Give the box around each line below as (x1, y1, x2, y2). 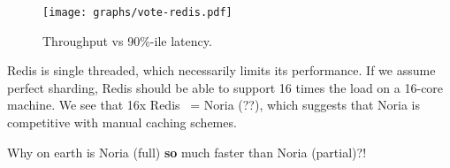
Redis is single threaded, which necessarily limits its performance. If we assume (7, 61, 436, 80)
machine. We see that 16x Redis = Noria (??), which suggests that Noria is (7, 95, 420, 114)
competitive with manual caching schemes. (7, 113, 237, 132)
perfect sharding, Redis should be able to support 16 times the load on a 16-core (7, 78, 444, 96)
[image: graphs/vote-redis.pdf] (42, 6, 233, 19)
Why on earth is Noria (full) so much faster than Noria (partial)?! (7, 142, 367, 161)
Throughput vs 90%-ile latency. (42, 31, 212, 50)
